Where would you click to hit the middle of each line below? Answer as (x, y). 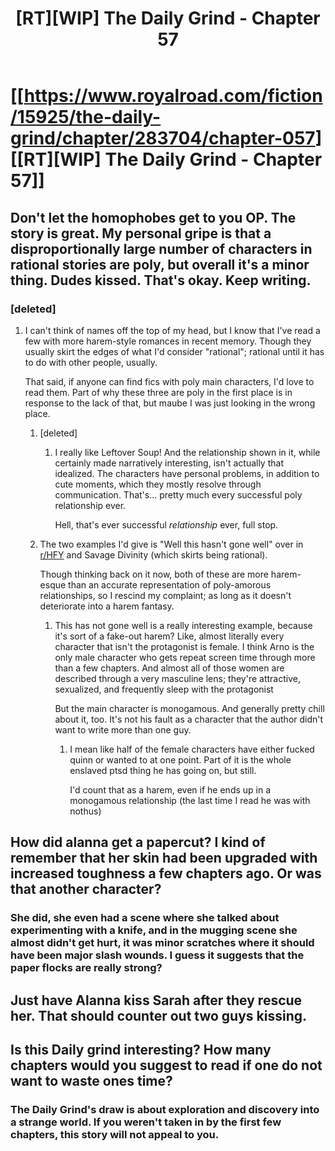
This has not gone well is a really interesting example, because (183, 625)
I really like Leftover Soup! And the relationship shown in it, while (187, 452)
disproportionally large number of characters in (161, 248)
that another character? (86, 889)
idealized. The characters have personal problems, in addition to (187, 473)
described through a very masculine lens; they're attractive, (177, 678)
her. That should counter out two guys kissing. (159, 1015)
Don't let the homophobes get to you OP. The (153, 217)
